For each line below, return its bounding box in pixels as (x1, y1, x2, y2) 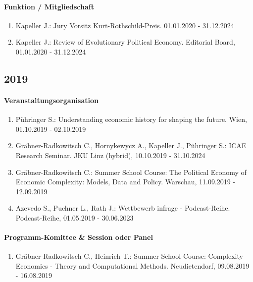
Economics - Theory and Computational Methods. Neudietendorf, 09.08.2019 (15, 260, 250, 271)
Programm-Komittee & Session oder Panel (4, 232, 153, 242)
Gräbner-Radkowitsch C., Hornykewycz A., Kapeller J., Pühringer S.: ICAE (15, 140, 247, 151)
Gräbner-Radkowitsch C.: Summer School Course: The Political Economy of (15, 167, 247, 177)
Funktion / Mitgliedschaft (4, 1, 94, 11)
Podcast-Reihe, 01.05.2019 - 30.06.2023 (15, 212, 134, 223)
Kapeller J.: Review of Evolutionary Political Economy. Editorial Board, (15, 37, 235, 47)
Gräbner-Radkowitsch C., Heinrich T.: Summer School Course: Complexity (15, 251, 243, 261)
